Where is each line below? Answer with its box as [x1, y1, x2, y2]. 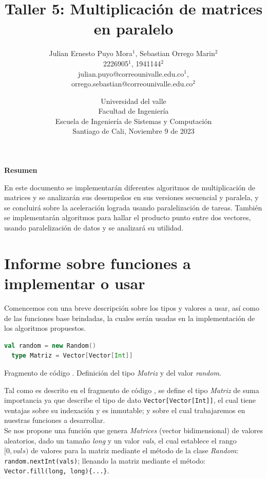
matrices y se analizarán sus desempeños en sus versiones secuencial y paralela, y [4, 192, 259, 203]
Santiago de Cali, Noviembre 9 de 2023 [72, 126, 195, 136]
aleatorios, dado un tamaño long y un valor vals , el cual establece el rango [4, 435, 237, 446]
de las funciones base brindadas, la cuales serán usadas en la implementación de [4, 312, 255, 323]
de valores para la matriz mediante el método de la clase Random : [31, 445, 239, 456]
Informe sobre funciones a [4, 252, 191, 273]
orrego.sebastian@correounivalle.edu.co [71, 78, 193, 89]
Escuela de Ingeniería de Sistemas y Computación [55, 115, 212, 126]
